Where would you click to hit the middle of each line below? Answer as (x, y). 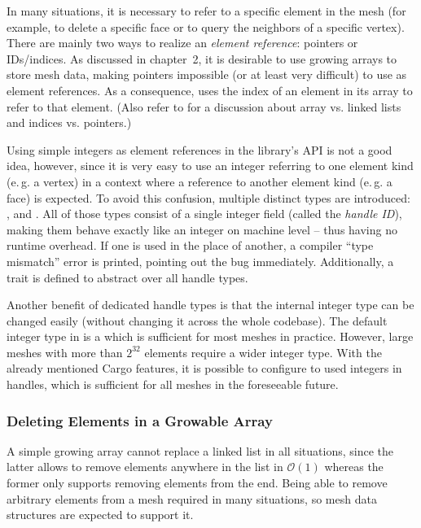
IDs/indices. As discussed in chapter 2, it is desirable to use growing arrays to (202, 58)
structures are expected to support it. (100, 515)
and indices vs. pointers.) (69, 122)
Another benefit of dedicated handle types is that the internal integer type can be (210, 305)
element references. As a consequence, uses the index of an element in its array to (210, 90)
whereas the (354, 467)
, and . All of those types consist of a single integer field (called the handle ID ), (204, 214)
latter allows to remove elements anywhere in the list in (145, 467)
